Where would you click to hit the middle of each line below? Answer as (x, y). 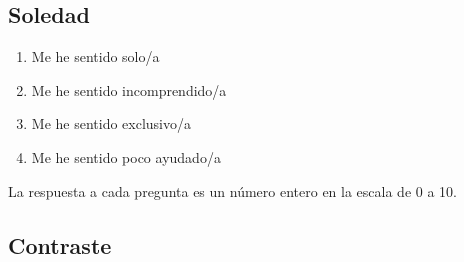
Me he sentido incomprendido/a (129, 89)
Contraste (60, 244)
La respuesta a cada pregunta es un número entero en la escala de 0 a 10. (232, 190)
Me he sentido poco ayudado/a (126, 156)
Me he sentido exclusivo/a (111, 123)
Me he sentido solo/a (95, 56)
